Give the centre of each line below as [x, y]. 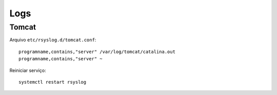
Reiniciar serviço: [28, 70]
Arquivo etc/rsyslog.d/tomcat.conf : [53, 40]
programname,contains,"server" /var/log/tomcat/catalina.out [97, 52]
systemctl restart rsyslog [53, 82]
